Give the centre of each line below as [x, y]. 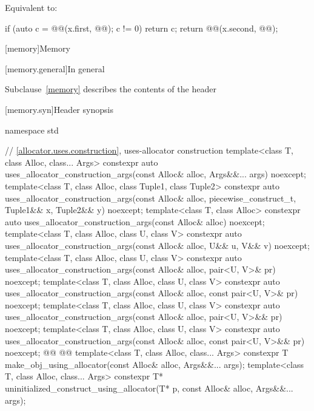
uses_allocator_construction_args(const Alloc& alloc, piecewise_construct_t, [151, 198]
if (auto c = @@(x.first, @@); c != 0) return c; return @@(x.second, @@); [142, 28]
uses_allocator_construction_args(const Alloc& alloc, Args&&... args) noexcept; [155, 174]
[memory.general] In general [55, 68]
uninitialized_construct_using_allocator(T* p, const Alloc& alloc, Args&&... [149, 388]
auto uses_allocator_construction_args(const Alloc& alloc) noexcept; [135, 221]
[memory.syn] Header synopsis [59, 109]
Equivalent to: [31, 7]
